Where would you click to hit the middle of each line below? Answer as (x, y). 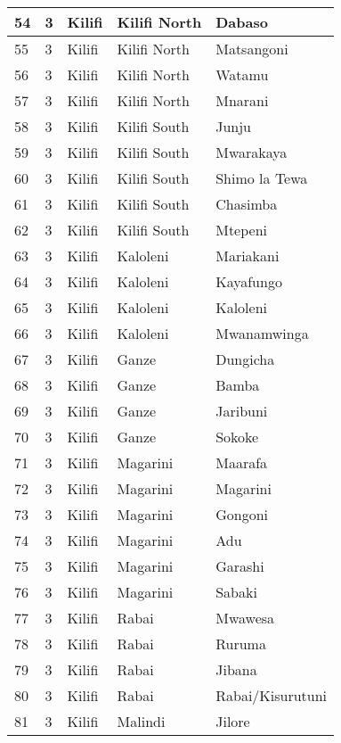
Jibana (236, 669)
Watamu (242, 74)
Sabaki (236, 592)
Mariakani (248, 256)
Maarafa (242, 462)
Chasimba (247, 204)
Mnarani (242, 100)
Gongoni (242, 514)
